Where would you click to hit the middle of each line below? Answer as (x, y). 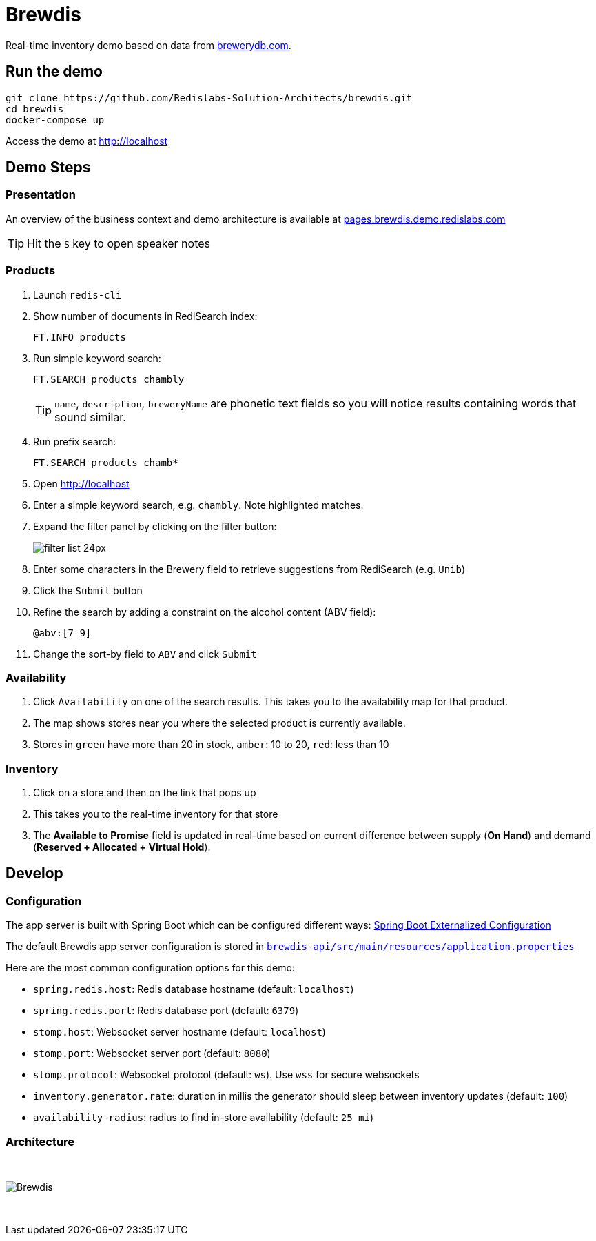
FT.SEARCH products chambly (109, 379)
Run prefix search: (75, 441)
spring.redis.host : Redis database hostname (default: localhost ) (194, 989)
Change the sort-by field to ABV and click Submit (145, 654)
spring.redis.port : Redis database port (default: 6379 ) (166, 1011)
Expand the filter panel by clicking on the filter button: (155, 526)
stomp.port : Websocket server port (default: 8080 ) (152, 1053)
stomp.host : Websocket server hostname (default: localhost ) (179, 1032)
